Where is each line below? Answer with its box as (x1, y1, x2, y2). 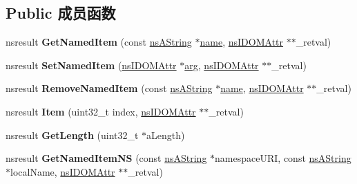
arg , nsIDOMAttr (184, 57, 259, 72)
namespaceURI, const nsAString (215, 151, 351, 165)
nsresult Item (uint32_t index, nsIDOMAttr (6, 104, 196, 118)
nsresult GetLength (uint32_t (6, 127, 139, 142)
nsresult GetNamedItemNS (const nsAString (6, 151, 207, 165)
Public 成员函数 (6, 2, 116, 24)
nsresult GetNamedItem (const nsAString (6, 35, 192, 49)
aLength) (146, 127, 185, 142)
